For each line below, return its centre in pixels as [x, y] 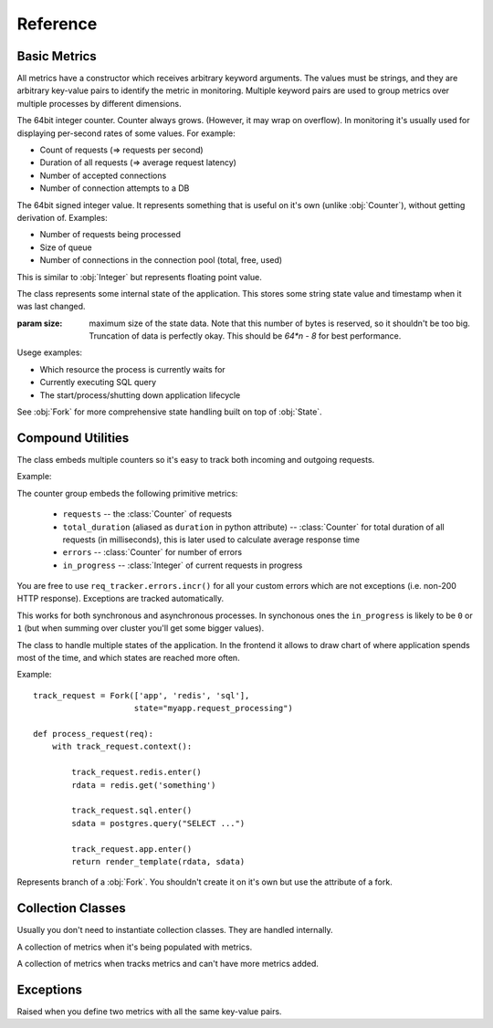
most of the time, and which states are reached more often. [129, 658]
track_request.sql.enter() [132, 811]
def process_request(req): [94, 734]
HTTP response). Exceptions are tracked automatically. [121, 599]
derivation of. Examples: [63, 217]
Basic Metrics [57, 56]
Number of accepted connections [103, 175]
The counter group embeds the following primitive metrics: [127, 493]
